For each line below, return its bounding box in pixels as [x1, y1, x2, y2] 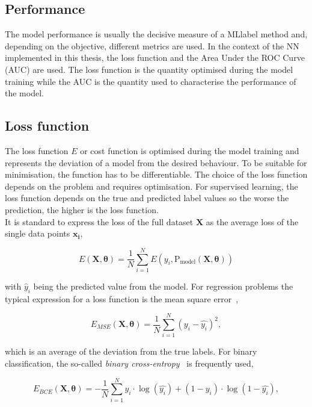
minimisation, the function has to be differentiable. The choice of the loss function [5, 168, 308, 181]
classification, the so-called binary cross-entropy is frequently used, [5, 356, 254, 369]
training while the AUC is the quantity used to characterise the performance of [5, 75, 296, 87]
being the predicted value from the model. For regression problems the [33, 279, 293, 292]
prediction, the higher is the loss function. [5, 203, 159, 216]
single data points [5, 227, 70, 240]
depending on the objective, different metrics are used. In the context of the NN [5, 39, 299, 52]
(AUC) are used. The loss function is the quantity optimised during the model [5, 63, 293, 75]
